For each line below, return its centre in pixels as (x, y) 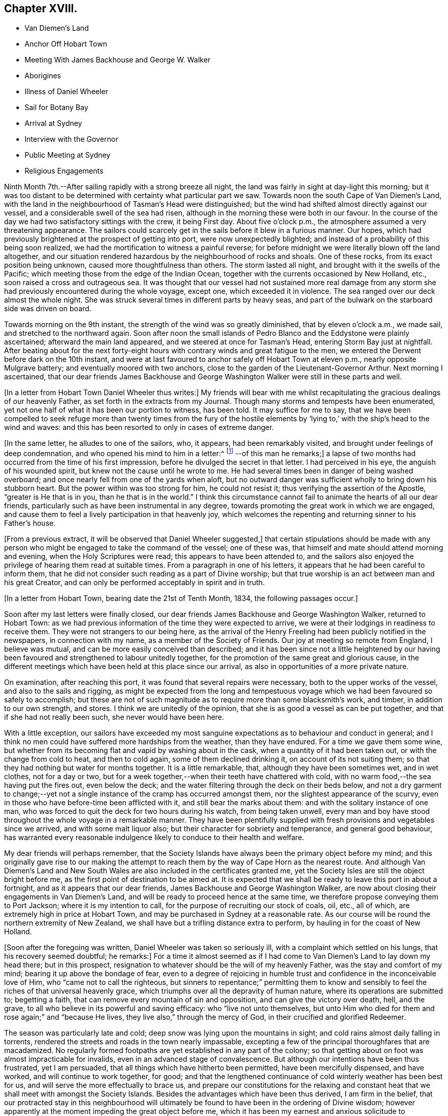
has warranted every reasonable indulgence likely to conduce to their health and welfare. (154, 838)
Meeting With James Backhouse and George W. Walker (118, 60)
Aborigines (43, 76)
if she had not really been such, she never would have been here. (114, 717)
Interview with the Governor (72, 139)
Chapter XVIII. (41, 8)
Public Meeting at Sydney (68, 155)
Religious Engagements (64, 171)
